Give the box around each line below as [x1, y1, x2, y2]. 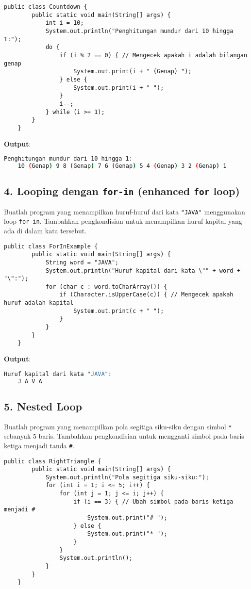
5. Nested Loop [4, 398, 83, 413]
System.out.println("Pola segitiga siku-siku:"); [45, 474, 209, 481]
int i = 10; [45, 19, 84, 27]
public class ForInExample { [4, 243, 98, 250]
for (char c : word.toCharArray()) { [45, 283, 167, 290]
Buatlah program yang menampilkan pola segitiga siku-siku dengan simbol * [4, 421, 232, 431]
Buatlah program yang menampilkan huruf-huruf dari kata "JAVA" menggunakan [4, 206, 245, 216]
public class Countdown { [4, 3, 87, 10]
